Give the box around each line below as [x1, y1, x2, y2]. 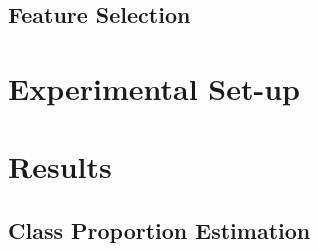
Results [8, 146, 112, 187]
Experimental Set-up [8, 67, 300, 108]
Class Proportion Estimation [8, 214, 311, 245]
